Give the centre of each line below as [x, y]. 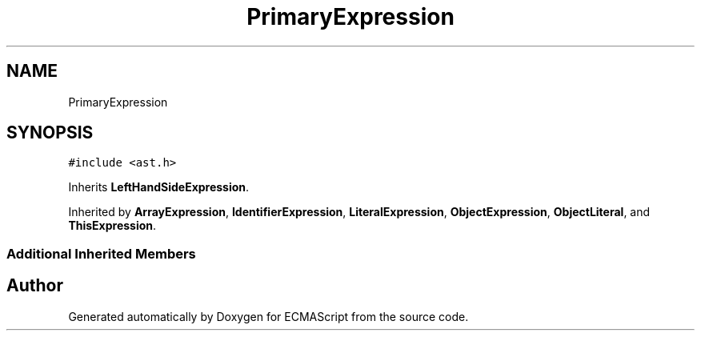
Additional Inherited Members [101, 253]
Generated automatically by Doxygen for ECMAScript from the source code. [268, 316]
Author [35, 286]
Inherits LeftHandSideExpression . [159, 187]
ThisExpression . [112, 226]
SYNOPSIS [50, 133]
